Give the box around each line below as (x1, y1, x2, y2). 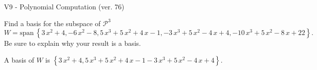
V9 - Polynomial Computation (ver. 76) (4, 1, 125, 11)
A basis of (4, 54, 34, 65)
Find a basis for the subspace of (4, 18, 101, 28)
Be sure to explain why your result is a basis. (4, 38, 141, 48)
